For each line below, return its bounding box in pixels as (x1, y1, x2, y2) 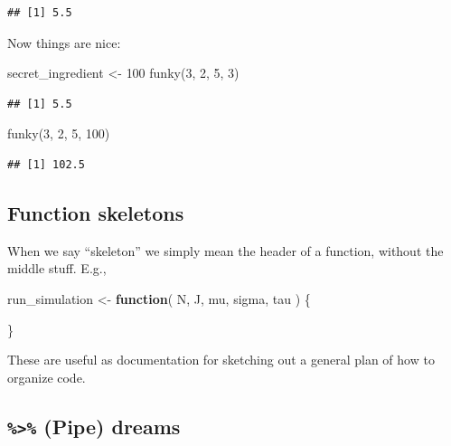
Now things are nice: (7, 33, 121, 52)
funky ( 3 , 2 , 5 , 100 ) (7, 124, 110, 143)
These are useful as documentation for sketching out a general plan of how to (7, 350, 435, 369)
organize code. (7, 367, 86, 386)
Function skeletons (7, 198, 184, 226)
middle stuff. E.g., (7, 259, 107, 278)
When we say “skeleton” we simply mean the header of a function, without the (7, 241, 444, 260)
